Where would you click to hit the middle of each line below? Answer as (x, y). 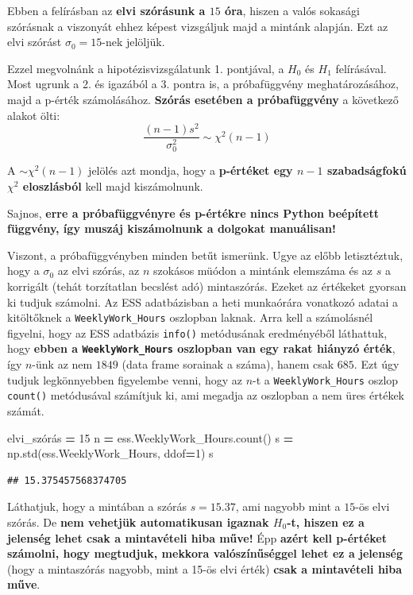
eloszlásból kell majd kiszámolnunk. (113, 185)
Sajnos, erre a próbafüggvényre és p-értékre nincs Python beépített (193, 212)
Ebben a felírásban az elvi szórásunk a (106, 10)
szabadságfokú (367, 170)
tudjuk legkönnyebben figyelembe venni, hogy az (125, 379)
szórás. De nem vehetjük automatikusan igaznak (138, 522)
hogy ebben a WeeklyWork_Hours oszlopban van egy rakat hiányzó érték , (201, 348)
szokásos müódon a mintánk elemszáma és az (263, 270)
